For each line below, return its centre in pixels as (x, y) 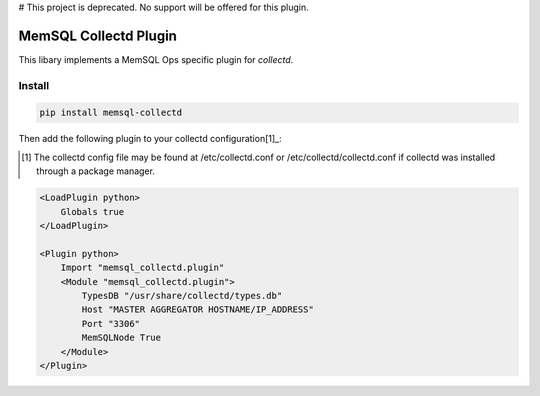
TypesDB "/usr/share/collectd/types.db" (182, 295)
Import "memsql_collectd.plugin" (142, 268)
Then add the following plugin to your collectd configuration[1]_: (150, 139)
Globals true (92, 211)
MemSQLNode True (121, 338)
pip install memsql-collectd (111, 113)
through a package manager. (95, 171)
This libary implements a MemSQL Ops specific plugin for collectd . (156, 59)
